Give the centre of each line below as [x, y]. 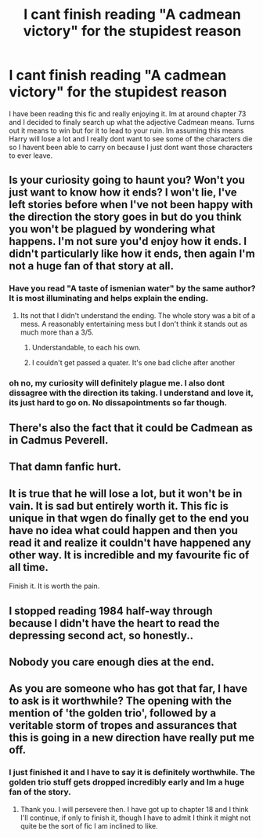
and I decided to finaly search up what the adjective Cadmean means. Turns [132, 122]
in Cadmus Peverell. [59, 440]
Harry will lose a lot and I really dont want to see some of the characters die [131, 138]
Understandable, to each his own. [86, 347]
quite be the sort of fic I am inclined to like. [89, 825]
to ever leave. [31, 156]
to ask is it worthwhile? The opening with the [120, 701]
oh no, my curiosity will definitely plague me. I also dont [117, 382]
